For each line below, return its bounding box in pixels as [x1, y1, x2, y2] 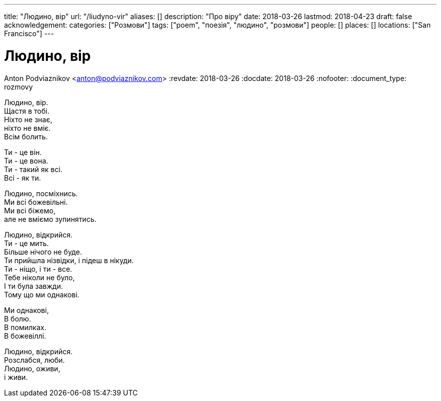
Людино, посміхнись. [4, 189, 78, 198]
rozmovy [4, 82, 33, 91]
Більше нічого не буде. [4, 247, 82, 256]
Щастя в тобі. [4, 106, 49, 115]
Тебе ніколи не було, [4, 273, 75, 282]
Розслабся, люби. [4, 355, 65, 364]
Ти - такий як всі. [4, 165, 62, 174]
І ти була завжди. [4, 281, 63, 290]
